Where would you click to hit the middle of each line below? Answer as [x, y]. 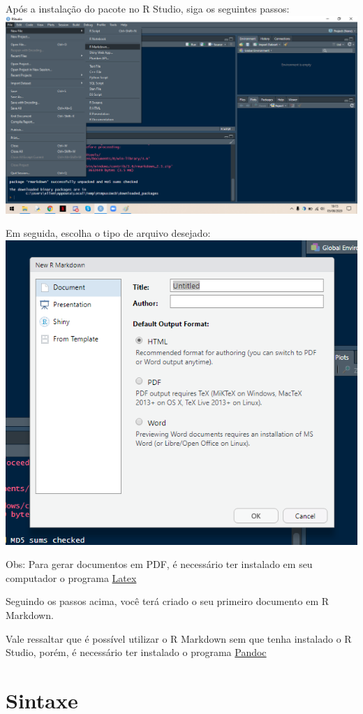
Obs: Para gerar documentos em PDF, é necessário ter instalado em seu [159, 564]
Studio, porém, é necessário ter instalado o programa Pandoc [136, 652]
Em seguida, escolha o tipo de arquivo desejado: [108, 233]
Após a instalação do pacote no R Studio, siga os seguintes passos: [148, 8]
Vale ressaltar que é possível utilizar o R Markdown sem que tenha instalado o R [179, 638]
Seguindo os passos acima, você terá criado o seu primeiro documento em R [168, 601]
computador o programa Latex [71, 577]
